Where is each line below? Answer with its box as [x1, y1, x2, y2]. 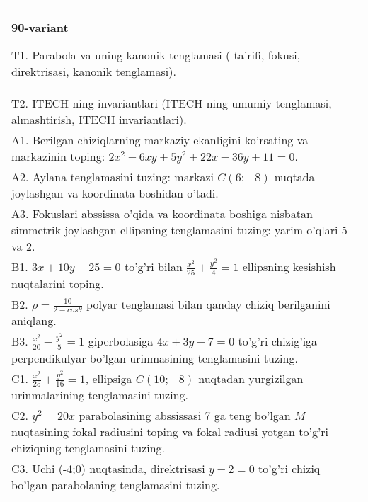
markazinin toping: [11, 148, 105, 164]
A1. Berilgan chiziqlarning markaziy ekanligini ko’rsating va [11, 132, 309, 148]
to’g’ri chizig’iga [238, 333, 318, 350]
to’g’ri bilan [124, 258, 183, 275]
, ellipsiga [85, 370, 132, 387]
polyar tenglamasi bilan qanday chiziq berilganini [86, 295, 330, 312]
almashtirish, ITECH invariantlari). [11, 111, 187, 127]
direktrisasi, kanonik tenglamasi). [11, 63, 176, 79]
